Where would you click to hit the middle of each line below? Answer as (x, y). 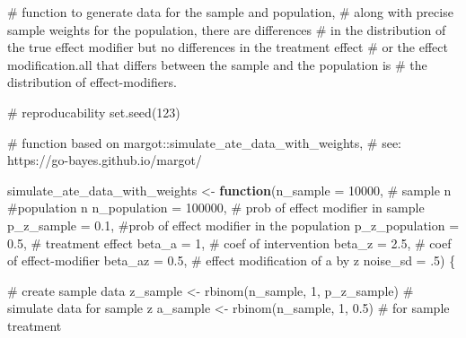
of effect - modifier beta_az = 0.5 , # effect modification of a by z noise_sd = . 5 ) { (232, 260)
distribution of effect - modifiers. (92, 82)
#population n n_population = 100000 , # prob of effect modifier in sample (216, 208)
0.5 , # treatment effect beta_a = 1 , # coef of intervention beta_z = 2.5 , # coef (229, 243)
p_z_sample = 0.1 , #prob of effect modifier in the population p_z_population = (233, 225)
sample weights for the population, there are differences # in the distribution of (227, 29)
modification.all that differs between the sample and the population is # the (217, 64)
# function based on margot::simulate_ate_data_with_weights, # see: (205, 142)
